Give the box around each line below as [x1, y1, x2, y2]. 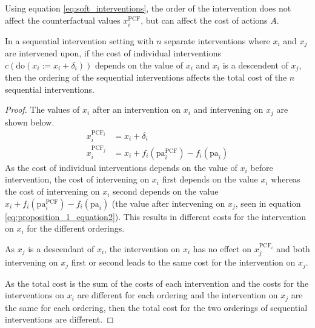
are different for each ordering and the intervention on [77, 289, 278, 301]
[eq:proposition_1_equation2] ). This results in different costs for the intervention [5, 210, 306, 223]
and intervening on [193, 103, 264, 116]
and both [276, 242, 310, 255]
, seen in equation [235, 196, 301, 209]
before [250, 161, 273, 173]
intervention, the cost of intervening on [5, 173, 150, 186]
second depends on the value [112, 185, 219, 198]
